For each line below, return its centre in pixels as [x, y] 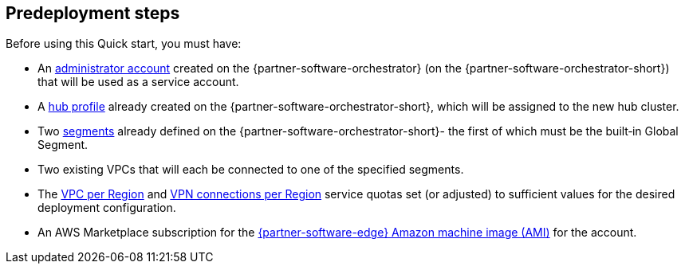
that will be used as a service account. [138, 82]
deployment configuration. [107, 208]
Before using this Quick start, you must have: [124, 44]
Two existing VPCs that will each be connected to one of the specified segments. [251, 170]
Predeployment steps [93, 13]
